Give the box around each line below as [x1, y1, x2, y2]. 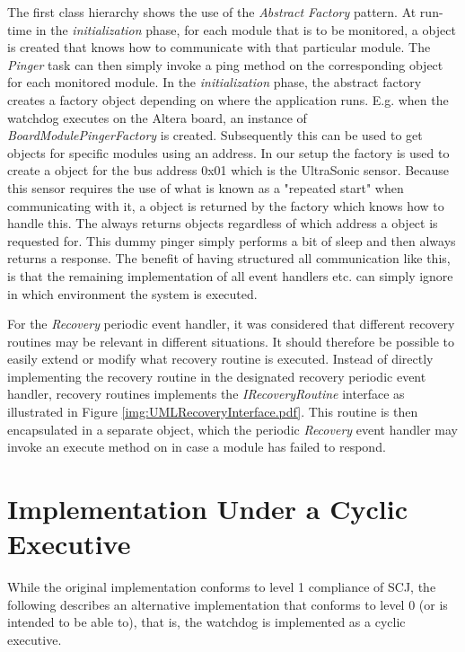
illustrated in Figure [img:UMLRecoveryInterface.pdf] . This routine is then [7, 402, 418, 421]
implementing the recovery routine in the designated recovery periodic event [7, 366, 426, 385]
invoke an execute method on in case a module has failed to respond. [7, 437, 386, 456]
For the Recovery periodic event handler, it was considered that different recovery [7, 314, 455, 333]
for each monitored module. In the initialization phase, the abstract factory [7, 73, 422, 92]
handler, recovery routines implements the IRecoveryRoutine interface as [7, 384, 405, 403]
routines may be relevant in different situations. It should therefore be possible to [7, 331, 455, 350]
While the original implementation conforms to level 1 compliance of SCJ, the [7, 577, 436, 596]
